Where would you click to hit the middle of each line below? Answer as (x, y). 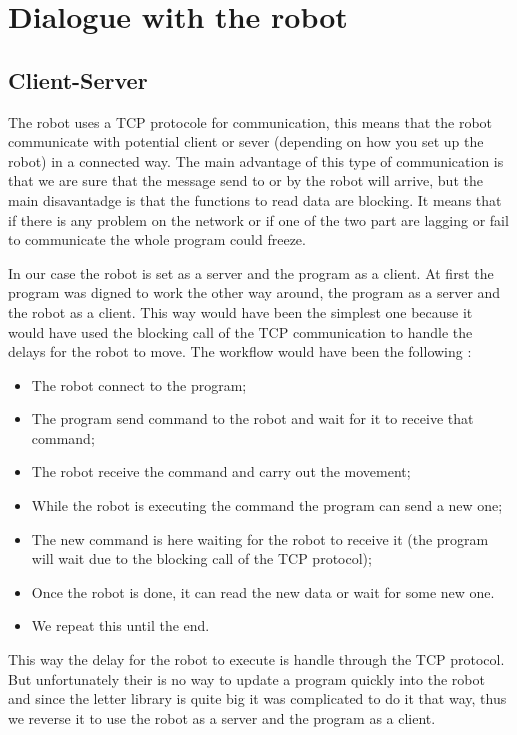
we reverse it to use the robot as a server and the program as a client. (222, 717)
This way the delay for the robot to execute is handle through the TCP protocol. (256, 659)
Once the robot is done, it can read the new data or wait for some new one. (263, 591)
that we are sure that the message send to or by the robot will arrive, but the (245, 180)
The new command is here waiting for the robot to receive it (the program (260, 538)
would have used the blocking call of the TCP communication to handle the (240, 331)
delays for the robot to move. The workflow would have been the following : (240, 351)
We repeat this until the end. (120, 625)
